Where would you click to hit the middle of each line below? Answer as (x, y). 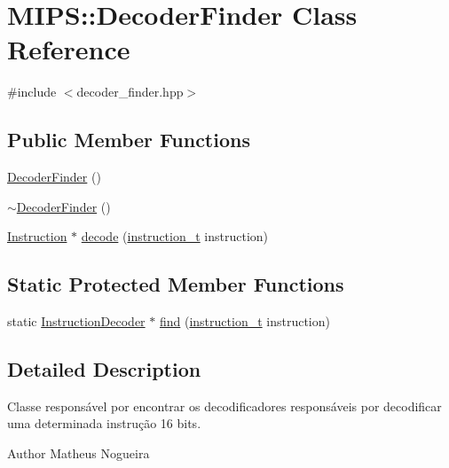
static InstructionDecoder (76, 321)
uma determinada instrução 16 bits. (104, 423)
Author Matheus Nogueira (79, 453)
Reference (69, 49)
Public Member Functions (129, 140)
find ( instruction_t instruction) (244, 321)
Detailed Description (104, 369)
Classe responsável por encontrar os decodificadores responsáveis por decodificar (224, 406)
